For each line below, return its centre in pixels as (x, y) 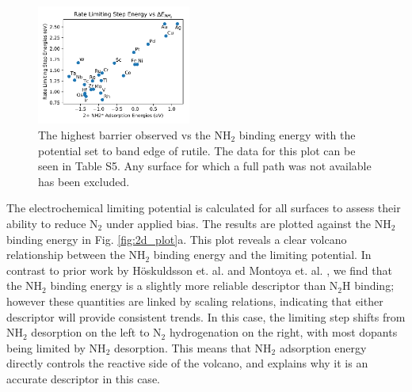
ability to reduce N (52, 223)
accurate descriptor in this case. (83, 378)
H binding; (368, 285)
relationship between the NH (76, 255)
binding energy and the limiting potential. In (262, 255)
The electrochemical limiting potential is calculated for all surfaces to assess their (204, 208)
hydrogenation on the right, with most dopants (283, 332)
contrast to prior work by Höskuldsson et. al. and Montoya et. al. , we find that (199, 270)
